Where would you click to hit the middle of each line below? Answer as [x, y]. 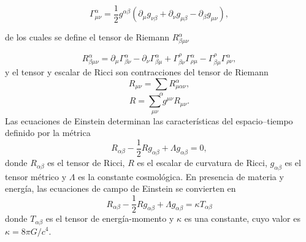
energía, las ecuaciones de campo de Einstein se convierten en [120, 188]
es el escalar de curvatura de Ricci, [202, 163]
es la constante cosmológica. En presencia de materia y [181, 176]
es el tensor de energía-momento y [110, 218]
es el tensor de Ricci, [86, 163]
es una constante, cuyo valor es [242, 218]
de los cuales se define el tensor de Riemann [87, 37]
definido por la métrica [48, 133]
